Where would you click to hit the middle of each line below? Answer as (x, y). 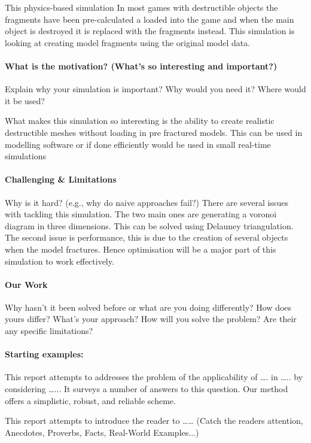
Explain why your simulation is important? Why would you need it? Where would (155, 89)
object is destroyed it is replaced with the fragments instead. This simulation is (150, 31)
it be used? (25, 100)
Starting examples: (44, 354)
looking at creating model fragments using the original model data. (128, 42)
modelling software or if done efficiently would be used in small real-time (138, 144)
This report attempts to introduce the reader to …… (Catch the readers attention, (154, 421)
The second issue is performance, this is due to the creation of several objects (147, 237)
